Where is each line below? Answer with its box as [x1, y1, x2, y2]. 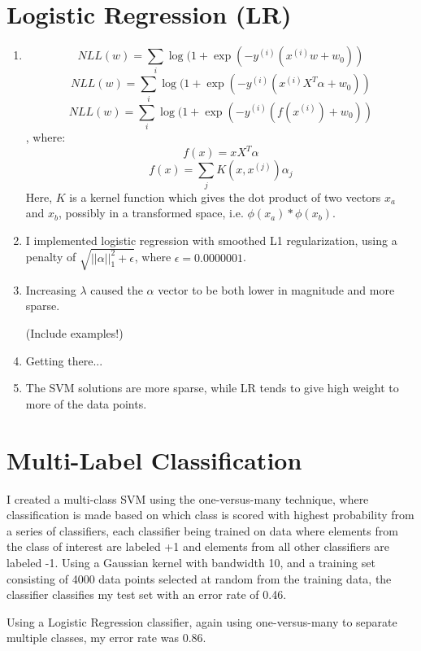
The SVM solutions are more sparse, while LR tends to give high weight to [25, 379, 399, 396]
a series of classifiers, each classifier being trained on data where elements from [7, 522, 398, 539]
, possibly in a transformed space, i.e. [59, 204, 244, 221]
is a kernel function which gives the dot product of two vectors [69, 188, 381, 205]
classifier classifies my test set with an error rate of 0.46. [7, 586, 287, 603]
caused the [90, 281, 143, 298]
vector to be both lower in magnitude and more [158, 281, 395, 298]
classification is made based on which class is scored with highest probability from [7, 506, 414, 523]
